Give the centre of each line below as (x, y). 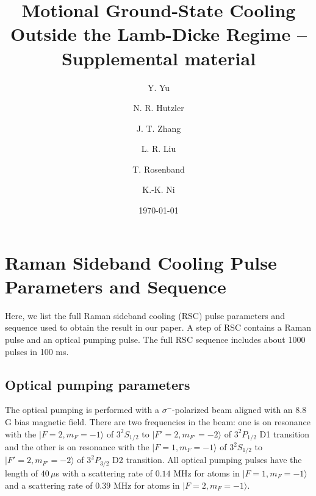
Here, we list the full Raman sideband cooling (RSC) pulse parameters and (145, 315)
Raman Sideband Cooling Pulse (141, 262)
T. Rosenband (159, 169)
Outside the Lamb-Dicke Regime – (159, 34)
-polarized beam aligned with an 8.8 (239, 410)
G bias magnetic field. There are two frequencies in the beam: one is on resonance (158, 421)
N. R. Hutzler (159, 108)
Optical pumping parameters (98, 384)
